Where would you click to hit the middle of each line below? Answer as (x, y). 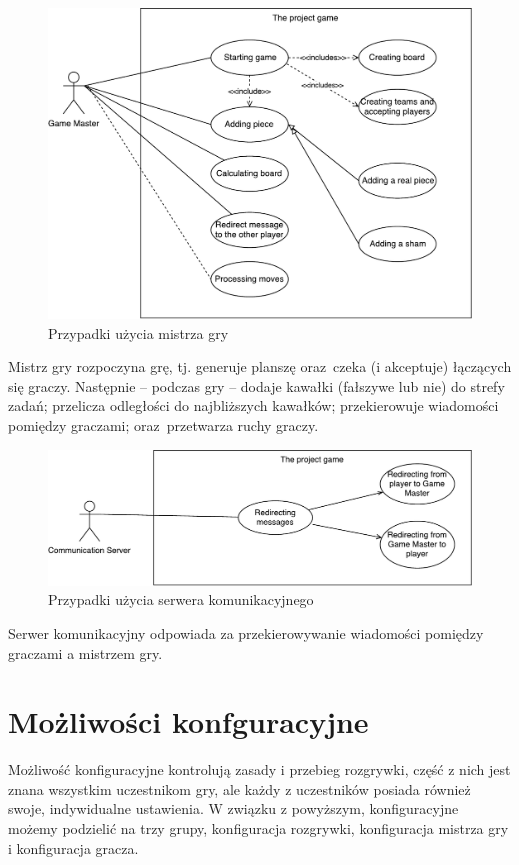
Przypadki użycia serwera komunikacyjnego (181, 599)
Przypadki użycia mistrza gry (138, 332)
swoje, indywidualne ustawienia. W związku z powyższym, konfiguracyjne (233, 808)
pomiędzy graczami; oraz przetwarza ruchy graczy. (163, 424)
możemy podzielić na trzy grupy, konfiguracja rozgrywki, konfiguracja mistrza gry (258, 828)
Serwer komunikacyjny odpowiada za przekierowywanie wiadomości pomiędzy (246, 632)
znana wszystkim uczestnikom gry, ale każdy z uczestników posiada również (239, 788)
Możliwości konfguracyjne (188, 721)
